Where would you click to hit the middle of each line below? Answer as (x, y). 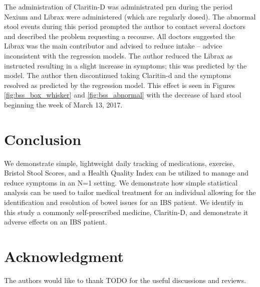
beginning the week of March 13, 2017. (63, 104)
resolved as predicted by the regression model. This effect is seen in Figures (119, 85)
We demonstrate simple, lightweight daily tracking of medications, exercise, (119, 163)
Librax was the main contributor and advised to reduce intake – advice (113, 46)
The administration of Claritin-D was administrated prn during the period (118, 6)
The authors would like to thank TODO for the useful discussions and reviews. (125, 280)
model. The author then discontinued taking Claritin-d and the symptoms (118, 75)
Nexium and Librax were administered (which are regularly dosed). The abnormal (130, 16)
